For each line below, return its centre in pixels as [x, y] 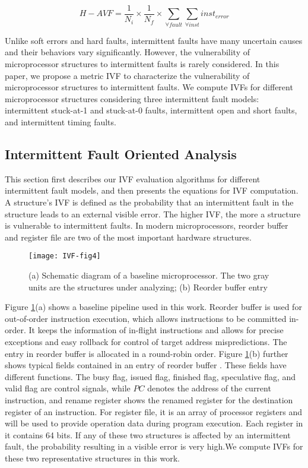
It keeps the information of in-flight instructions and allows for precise [156, 330]
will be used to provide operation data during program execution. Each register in [154, 423]
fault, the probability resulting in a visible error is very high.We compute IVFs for [154, 446]
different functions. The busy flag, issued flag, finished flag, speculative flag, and [150, 376]
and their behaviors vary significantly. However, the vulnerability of [128, 52]
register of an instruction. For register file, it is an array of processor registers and [154, 411]
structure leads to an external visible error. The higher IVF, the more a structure [153, 214]
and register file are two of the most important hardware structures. [128, 237]
